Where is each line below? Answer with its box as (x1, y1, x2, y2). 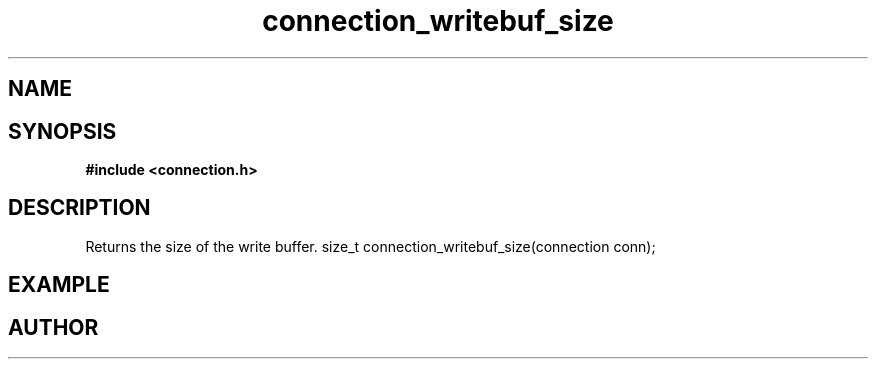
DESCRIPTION (8, 195, 151, 221)
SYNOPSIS (8, 118, 117, 144)
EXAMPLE (8, 272, 110, 298)
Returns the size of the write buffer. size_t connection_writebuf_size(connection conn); (85, 237, 656, 255)
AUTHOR (8, 314, 99, 340)
